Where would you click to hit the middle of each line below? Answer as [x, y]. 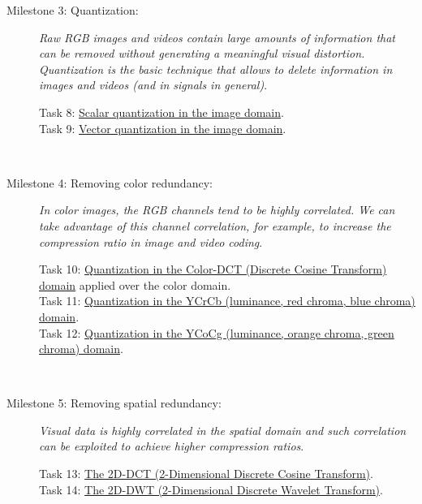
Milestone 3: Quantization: [73, 10]
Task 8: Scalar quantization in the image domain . [161, 112]
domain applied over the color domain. [135, 284]
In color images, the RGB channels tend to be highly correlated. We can [217, 210]
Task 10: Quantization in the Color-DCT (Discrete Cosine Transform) [213, 269]
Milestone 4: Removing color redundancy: [110, 182]
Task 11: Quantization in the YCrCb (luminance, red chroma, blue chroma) [227, 301]
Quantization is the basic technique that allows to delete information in [216, 69]
